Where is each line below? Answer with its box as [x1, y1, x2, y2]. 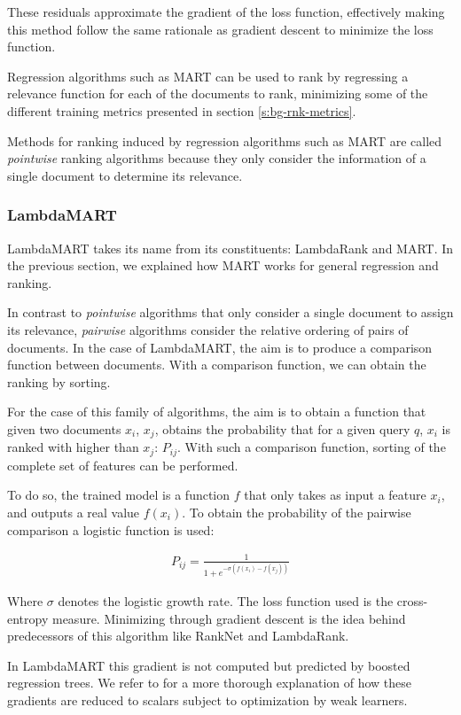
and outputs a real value [7, 503, 140, 521]
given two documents [7, 419, 121, 438]
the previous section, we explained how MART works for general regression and [7, 256, 439, 275]
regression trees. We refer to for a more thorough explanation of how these [7, 673, 412, 692]
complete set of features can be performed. [7, 455, 238, 474]
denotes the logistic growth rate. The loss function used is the [58, 592, 394, 610]
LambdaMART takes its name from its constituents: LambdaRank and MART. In [7, 238, 454, 257]
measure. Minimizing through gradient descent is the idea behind [51, 609, 406, 627]
